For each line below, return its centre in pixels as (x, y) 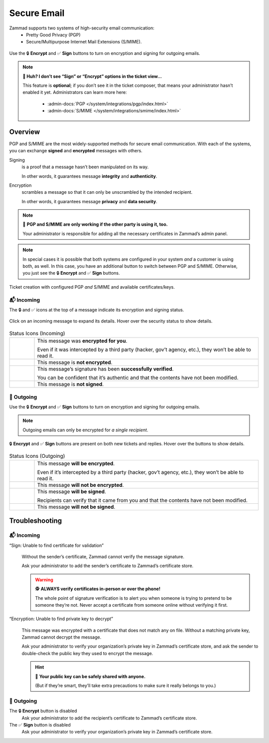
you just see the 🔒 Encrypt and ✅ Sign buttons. (71, 273)
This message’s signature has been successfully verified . (105, 369)
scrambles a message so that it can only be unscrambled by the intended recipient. (107, 192)
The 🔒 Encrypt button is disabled (43, 711)
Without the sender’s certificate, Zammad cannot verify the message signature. (103, 556)
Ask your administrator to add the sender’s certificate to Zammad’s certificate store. (108, 566)
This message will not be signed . (76, 507)
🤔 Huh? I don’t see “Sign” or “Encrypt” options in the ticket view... (92, 76)
